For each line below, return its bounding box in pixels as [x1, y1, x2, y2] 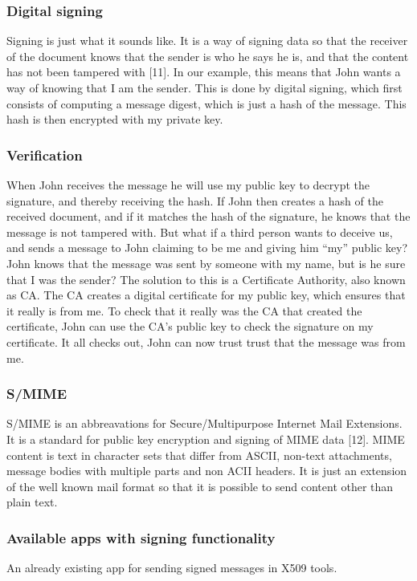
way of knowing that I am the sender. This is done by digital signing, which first [6, 79, 403, 95]
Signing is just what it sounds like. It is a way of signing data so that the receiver [6, 32, 408, 49]
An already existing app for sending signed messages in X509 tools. [6, 559, 337, 576]
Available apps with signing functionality [6, 527, 276, 547]
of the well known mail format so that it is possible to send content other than [6, 477, 394, 494]
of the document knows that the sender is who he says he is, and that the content [6, 47, 409, 64]
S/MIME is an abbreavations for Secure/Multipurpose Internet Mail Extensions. [6, 415, 403, 432]
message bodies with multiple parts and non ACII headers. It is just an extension [6, 462, 407, 479]
